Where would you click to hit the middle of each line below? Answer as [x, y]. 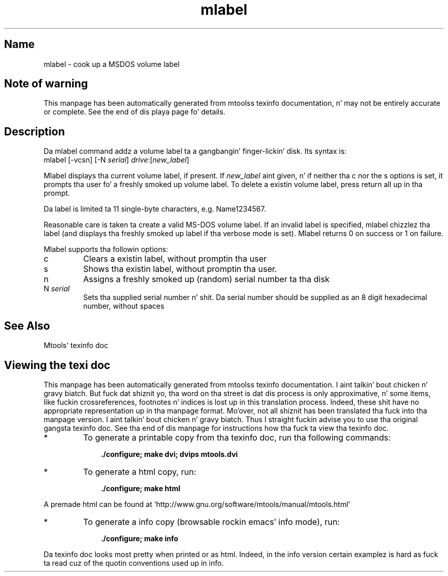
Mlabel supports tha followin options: [106, 249]
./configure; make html [141, 488]
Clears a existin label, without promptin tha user [175, 259]
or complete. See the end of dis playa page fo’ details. [135, 112]
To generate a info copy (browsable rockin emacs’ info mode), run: [211, 522]
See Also [27, 326]
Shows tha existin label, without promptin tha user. [180, 269]
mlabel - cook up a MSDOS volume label [112, 64]
